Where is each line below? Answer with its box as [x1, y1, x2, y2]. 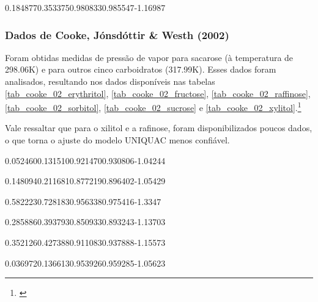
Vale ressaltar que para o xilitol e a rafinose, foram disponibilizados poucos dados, [5, 121, 312, 134]
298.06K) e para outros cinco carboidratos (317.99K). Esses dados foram [5, 63, 276, 76]
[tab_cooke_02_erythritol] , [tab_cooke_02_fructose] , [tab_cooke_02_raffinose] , [5, 87, 311, 99]
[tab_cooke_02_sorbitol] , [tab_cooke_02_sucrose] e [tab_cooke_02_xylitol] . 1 [5, 99, 301, 113]
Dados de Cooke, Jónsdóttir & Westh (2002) [5, 27, 229, 42]
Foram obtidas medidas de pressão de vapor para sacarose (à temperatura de [5, 51, 294, 63]
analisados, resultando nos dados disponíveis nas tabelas [5, 75, 215, 87]
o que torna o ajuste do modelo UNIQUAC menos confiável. [5, 134, 230, 146]
